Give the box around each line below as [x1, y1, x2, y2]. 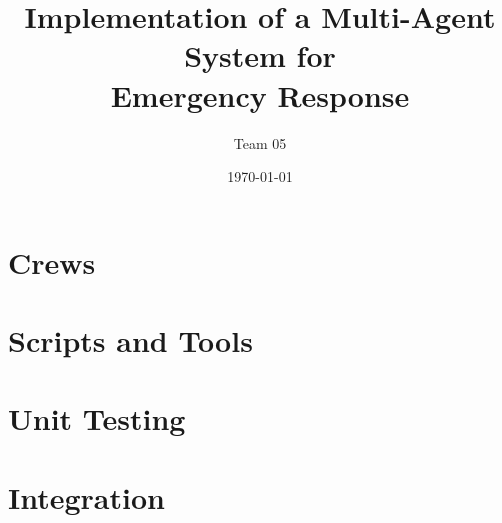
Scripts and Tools [8, 320, 253, 361]
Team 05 [233, 132, 287, 153]
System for [184, 35, 336, 76]
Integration [8, 476, 165, 517]
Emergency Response [110, 74, 410, 115]
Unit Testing [8, 398, 186, 439]
